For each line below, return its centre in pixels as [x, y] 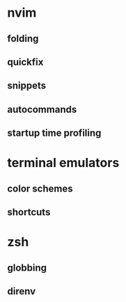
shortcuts [29, 213]
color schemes [40, 188]
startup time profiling [54, 133]
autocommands [42, 109]
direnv [22, 291]
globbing [27, 268]
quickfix [25, 62]
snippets [27, 86]
